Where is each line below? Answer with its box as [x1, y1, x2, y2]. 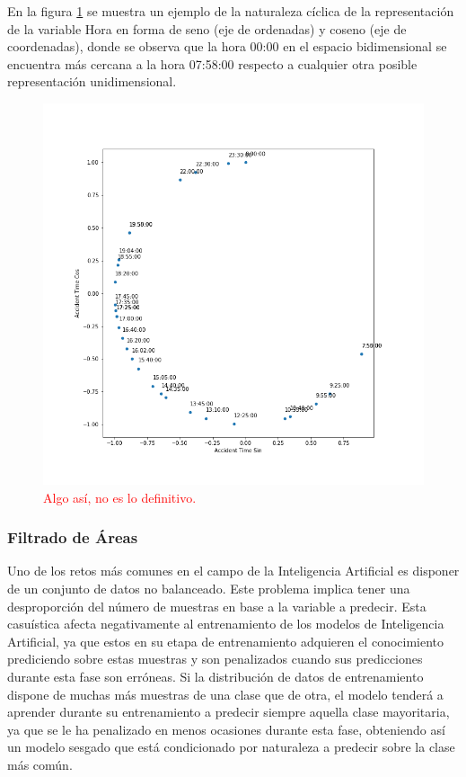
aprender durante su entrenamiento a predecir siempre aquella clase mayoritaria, [7, 702, 450, 721]
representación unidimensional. [7, 72, 177, 91]
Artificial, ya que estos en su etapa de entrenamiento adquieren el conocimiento [7, 631, 444, 650]
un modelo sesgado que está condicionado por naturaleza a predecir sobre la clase [7, 737, 455, 756]
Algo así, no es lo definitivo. [43, 487, 197, 506]
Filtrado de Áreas [7, 526, 138, 549]
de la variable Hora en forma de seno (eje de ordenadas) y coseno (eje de [7, 19, 407, 38]
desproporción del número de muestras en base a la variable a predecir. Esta [7, 596, 426, 615]
